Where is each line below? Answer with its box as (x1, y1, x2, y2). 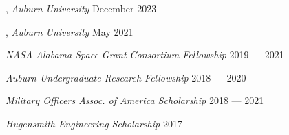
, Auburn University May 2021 (6, 24, 133, 38)
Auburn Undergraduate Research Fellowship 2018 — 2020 (6, 70, 246, 84)
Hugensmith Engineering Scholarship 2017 (6, 116, 182, 130)
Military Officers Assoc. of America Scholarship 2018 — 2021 (6, 93, 264, 108)
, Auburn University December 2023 (6, 1, 157, 15)
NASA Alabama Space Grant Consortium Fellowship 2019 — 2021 (6, 47, 284, 62)
